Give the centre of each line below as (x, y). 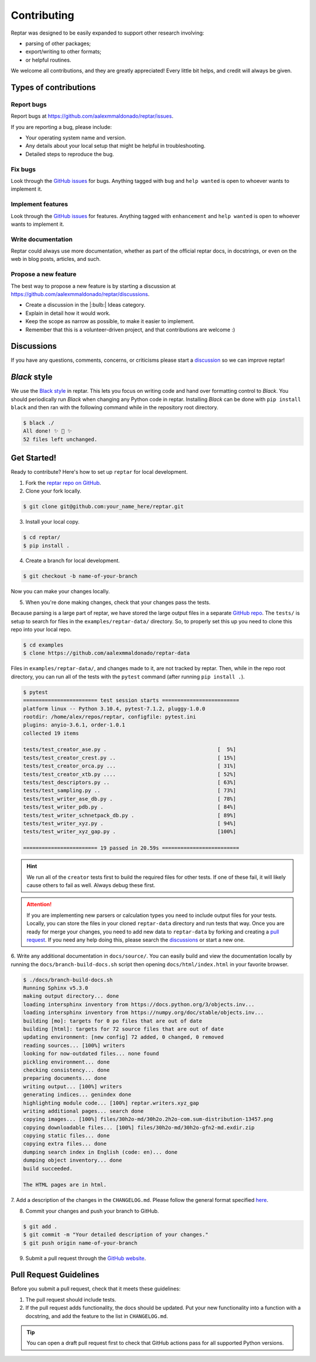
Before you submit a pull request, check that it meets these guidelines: (96, 1289)
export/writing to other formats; (63, 52)
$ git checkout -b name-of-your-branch (80, 576)
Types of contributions (53, 87)
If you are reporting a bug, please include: (61, 127)
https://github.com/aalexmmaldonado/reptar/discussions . (80, 294)
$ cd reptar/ (42, 537)
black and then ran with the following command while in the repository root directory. (115, 407)
